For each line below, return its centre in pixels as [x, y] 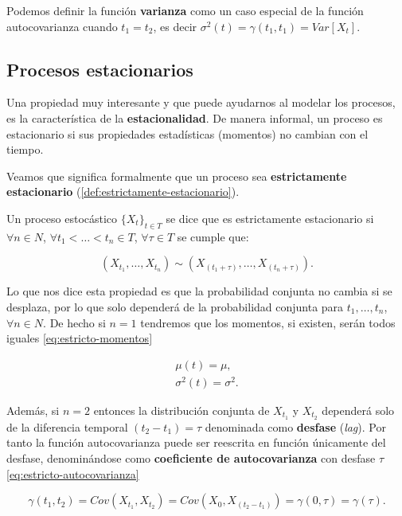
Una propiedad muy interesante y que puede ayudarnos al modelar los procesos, [201, 102]
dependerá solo [358, 410]
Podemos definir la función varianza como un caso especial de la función [185, 10]
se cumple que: [213, 236]
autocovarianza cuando [62, 26]
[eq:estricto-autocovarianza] [73, 473]
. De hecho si [74, 322]
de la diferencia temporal [67, 426]
